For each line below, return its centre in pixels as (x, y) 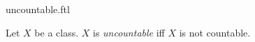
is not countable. (215, 32)
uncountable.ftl (38, 9)
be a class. (57, 32)
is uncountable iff (129, 32)
